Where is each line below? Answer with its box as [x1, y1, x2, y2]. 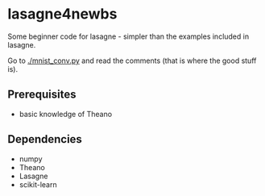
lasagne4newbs [7, 5, 118, 23]
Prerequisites [7, 88, 77, 102]
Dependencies [7, 132, 82, 146]
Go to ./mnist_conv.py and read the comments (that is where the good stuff [7, 56, 257, 65]
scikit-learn [19, 179, 57, 190]
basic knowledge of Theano [19, 109, 113, 119]
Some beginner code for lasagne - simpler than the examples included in [7, 31, 250, 41]
